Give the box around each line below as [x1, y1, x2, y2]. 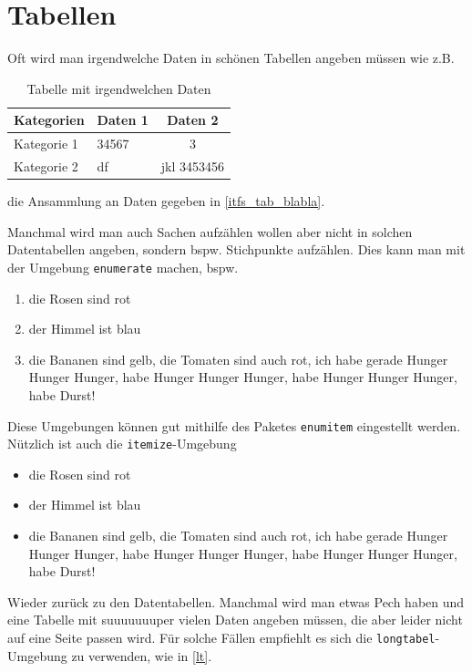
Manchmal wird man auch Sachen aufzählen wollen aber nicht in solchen [7, 222, 413, 241]
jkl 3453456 [160, 157, 225, 175]
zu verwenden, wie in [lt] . [71, 646, 212, 665]
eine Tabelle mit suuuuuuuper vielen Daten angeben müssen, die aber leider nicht [7, 610, 463, 629]
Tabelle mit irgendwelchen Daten [26, 78, 211, 98]
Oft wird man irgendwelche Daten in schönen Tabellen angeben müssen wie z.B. [7, 48, 455, 67]
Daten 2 [167, 110, 219, 129]
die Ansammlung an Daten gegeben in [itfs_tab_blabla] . [7, 191, 325, 211]
